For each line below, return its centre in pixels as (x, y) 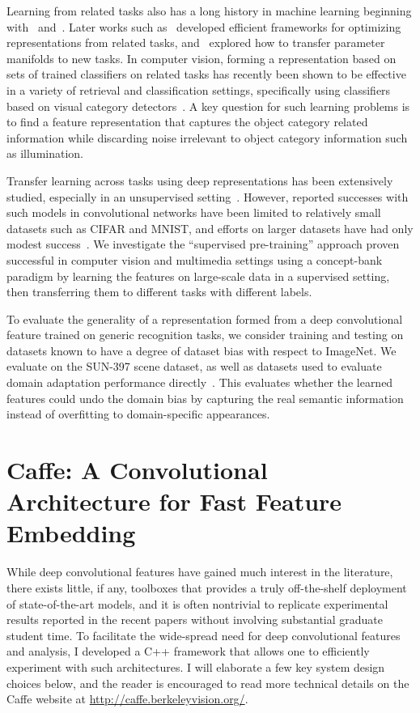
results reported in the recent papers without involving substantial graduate (195, 620)
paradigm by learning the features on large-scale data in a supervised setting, (198, 276)
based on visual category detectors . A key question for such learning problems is (208, 106)
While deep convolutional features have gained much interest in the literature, (200, 572)
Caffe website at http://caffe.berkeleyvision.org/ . (127, 699)
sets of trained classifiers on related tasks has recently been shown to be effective (206, 74)
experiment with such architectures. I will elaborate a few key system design (196, 666)
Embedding (71, 533)
